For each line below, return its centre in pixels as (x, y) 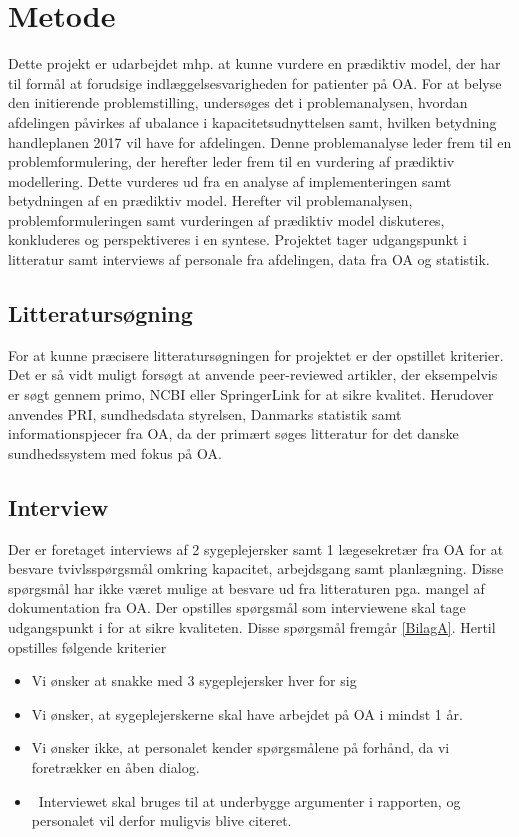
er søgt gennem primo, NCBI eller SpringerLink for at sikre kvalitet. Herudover (251, 394)
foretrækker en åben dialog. (115, 766)
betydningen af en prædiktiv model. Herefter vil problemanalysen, (210, 200)
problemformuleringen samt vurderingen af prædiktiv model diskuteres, (226, 219)
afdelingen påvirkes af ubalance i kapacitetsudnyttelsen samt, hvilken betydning (252, 121)
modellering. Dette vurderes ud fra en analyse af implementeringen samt (230, 180)
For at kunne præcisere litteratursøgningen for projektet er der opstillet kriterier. (256, 354)
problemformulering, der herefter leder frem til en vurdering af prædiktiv (231, 161)
